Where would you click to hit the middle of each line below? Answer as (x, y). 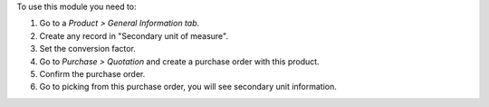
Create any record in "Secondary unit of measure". (134, 35)
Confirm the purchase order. (92, 73)
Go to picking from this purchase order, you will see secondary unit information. (188, 87)
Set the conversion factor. (87, 49)
